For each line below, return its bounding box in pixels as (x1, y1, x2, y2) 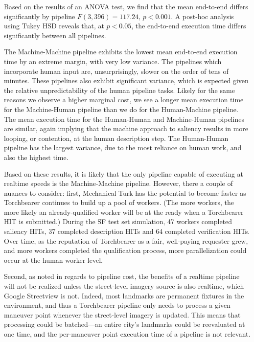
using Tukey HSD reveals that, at (4, 21, 104, 31)
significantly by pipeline (4, 11, 75, 21)
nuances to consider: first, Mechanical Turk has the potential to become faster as (4, 187, 246, 198)
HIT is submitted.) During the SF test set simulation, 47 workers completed (4, 216, 232, 227)
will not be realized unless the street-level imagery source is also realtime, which (4, 281, 244, 291)
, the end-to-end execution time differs (131, 21, 246, 31)
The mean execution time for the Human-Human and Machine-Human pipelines (4, 114, 244, 124)
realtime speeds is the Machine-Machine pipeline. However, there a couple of (4, 178, 233, 188)
